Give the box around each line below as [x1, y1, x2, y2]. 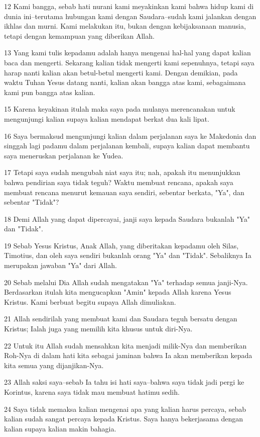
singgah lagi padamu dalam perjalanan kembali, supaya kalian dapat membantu [4, 140, 250, 151]
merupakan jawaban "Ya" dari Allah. [4, 260, 117, 271]
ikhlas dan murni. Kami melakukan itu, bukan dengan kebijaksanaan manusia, [4, 21, 246, 31]
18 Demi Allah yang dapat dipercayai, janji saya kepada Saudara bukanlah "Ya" [4, 213, 250, 224]
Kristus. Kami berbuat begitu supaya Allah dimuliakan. [4, 296, 176, 307]
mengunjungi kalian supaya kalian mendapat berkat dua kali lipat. [4, 113, 209, 124]
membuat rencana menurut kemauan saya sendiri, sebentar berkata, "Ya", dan [4, 187, 244, 197]
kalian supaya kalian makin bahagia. [4, 423, 116, 433]
